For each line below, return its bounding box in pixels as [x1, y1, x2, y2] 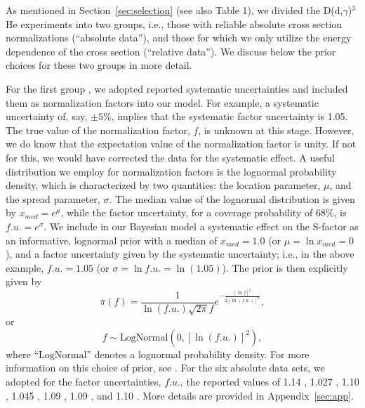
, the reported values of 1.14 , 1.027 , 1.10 [180, 374, 359, 389]
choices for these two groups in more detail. [6, 58, 192, 72]
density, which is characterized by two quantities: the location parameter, [6, 178, 321, 192]
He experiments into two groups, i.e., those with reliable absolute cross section [6, 16, 343, 31]
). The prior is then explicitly [222, 260, 348, 275]
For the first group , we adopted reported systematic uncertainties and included [6, 81, 348, 96]
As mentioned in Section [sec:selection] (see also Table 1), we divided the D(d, [6, 3, 343, 17]
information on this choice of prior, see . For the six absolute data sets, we [6, 360, 325, 375]
